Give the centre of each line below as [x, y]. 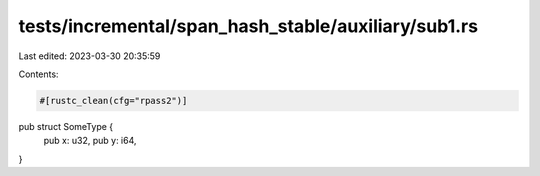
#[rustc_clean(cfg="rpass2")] [113, 100]
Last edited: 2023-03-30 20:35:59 [89, 56]
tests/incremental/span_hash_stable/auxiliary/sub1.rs [248, 26]
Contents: [38, 74]
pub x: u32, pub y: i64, [90, 141]
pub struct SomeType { [66, 126]
